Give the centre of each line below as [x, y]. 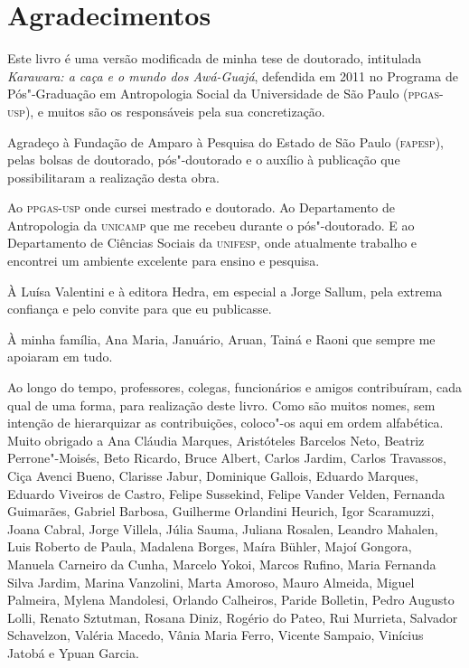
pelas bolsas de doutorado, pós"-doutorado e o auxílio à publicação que [204, 160]
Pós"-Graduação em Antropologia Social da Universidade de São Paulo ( [208, 94]
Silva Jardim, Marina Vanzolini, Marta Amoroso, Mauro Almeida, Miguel [211, 582]
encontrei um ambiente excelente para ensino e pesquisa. [164, 261]
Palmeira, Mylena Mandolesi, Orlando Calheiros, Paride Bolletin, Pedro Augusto [231, 600]
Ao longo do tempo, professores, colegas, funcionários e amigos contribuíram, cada [235, 387]
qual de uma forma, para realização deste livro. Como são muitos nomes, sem [221, 405]
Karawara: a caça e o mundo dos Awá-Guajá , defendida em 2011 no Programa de [233, 75]
